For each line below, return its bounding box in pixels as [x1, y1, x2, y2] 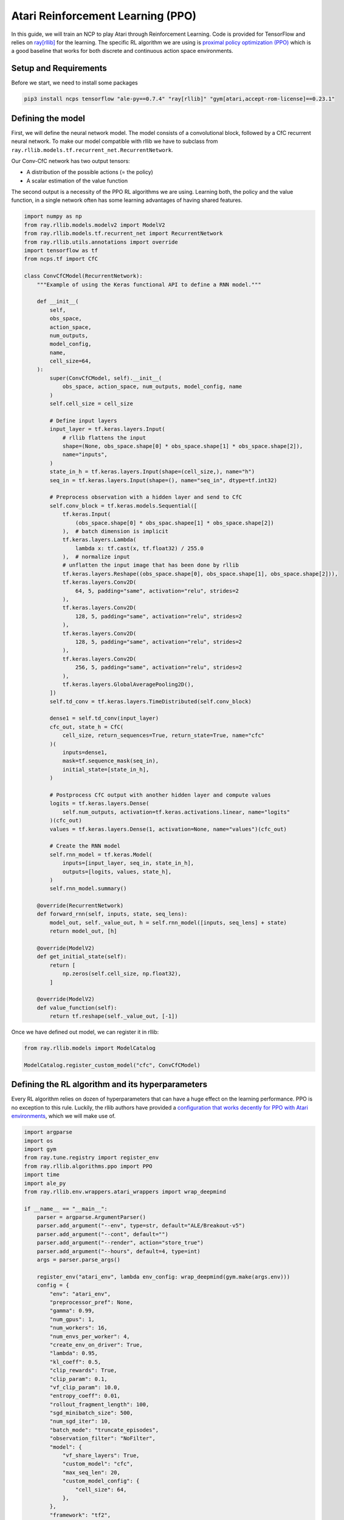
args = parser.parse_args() [36, 1256, 121, 1263]
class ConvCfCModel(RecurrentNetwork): [24, 272, 143, 280]
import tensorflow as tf [24, 247, 98, 254]
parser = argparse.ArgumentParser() [36, 1214, 146, 1221]
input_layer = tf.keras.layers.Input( [49, 426, 165, 433]
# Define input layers [49, 417, 118, 424]
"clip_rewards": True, [49, 1367, 118, 1374]
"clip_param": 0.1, [49, 1375, 108, 1383]
